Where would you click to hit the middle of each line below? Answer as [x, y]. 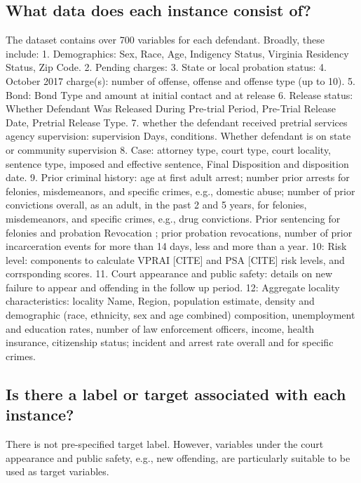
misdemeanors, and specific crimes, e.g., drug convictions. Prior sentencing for [173, 218]
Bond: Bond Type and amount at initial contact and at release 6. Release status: [179, 94]
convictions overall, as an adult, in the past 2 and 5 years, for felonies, [156, 205]
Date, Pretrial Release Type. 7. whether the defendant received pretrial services [177, 122]
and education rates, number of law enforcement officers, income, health [160, 328]
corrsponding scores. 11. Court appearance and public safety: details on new [169, 273]
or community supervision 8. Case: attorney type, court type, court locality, [169, 149]
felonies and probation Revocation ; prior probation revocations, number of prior [179, 232]
